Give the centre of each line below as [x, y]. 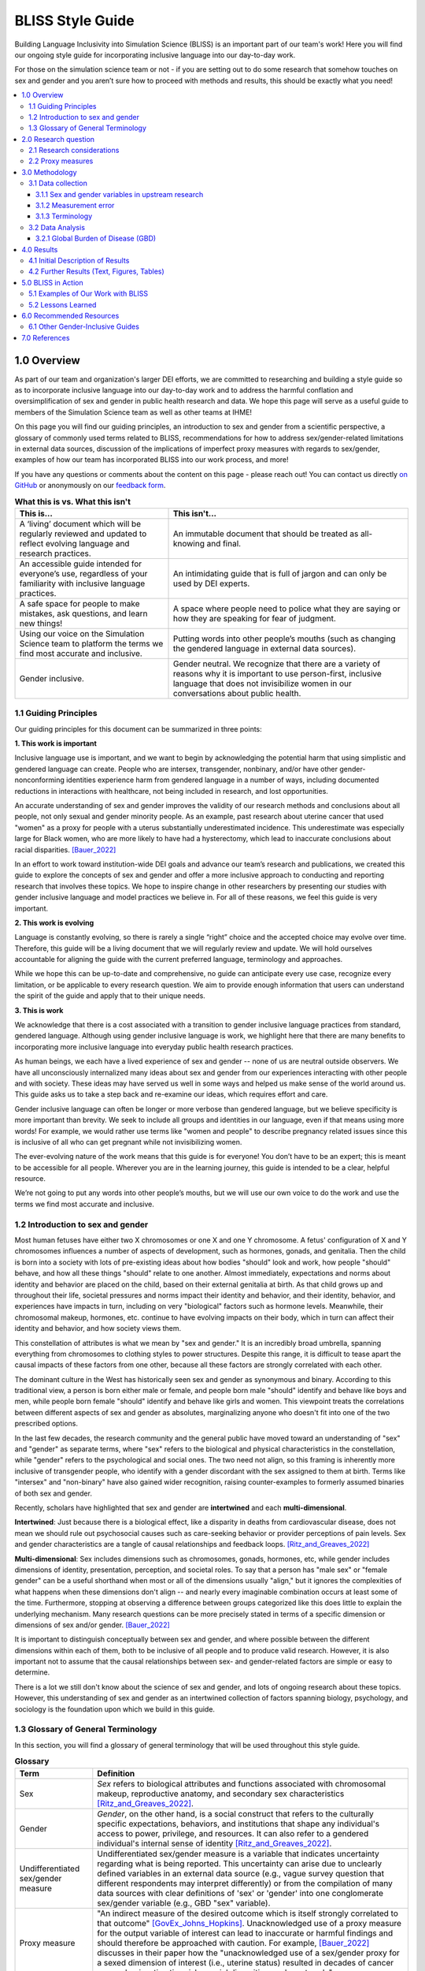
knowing [188, 543]
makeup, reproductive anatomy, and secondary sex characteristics [221, 1794]
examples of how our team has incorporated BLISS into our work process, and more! [152, 460]
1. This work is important [56, 743]
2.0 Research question [58, 139]
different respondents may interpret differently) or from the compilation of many [245, 1883]
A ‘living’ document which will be [80, 523]
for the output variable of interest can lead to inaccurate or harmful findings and [245, 1933]
